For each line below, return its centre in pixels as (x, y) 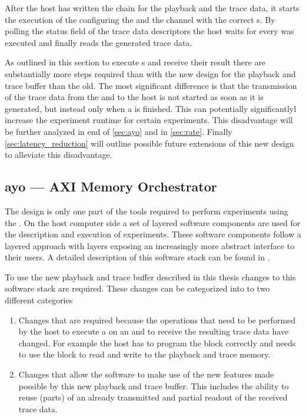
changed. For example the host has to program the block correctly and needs (157, 342)
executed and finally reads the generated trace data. (99, 42)
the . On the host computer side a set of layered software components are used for (153, 222)
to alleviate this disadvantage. (59, 155)
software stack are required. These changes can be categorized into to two (137, 288)
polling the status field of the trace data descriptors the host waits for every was (149, 31)
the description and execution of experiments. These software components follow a (153, 234)
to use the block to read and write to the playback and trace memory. (144, 354)
